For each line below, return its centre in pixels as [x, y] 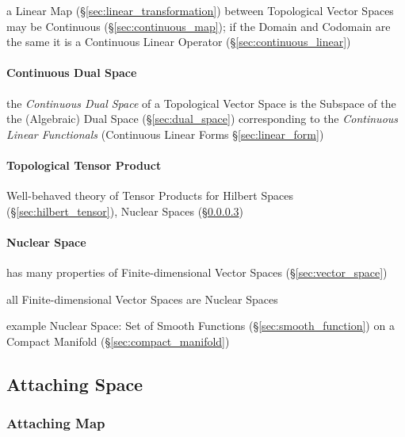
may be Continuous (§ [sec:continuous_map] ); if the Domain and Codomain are [199, 26]
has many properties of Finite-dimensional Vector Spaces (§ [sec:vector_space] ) [197, 272]
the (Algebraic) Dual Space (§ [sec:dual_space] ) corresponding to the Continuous [202, 119]
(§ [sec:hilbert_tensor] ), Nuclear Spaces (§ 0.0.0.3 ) [125, 211]
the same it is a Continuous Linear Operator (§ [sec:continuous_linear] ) [179, 42]
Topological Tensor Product [84, 165]
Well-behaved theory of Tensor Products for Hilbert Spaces [150, 195]
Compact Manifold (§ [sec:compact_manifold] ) [118, 341]
